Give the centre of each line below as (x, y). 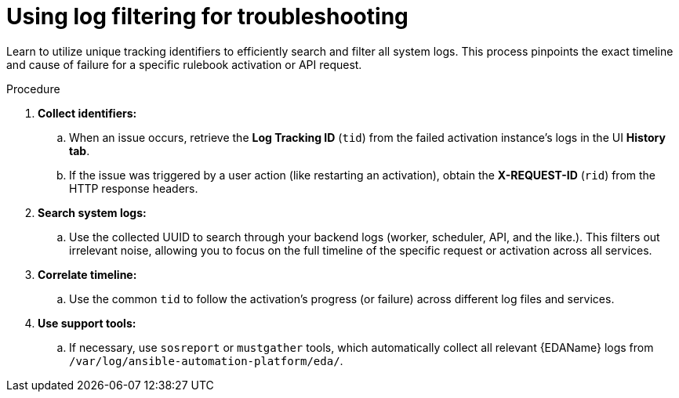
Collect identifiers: (87, 113)
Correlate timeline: (87, 274)
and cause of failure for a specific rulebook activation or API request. (184, 64)
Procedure (33, 89)
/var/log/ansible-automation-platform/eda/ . (206, 360)
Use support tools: (87, 323)
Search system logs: (92, 212)
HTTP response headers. (134, 188)
